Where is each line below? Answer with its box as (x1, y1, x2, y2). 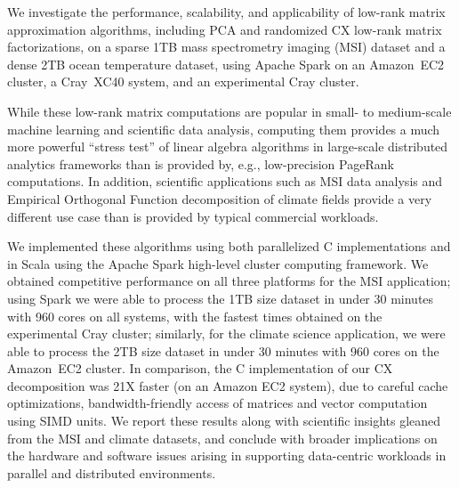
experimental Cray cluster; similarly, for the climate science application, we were (7, 324, 446, 343)
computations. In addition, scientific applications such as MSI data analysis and (7, 172, 443, 191)
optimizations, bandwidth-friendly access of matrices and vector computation (7, 394, 428, 412)
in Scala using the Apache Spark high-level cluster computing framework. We (7, 254, 429, 272)
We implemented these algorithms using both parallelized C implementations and (7, 237, 451, 256)
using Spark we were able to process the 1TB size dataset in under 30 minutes (7, 289, 434, 307)
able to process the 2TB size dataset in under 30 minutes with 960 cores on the (7, 341, 439, 360)
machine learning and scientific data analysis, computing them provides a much (7, 119, 440, 138)
